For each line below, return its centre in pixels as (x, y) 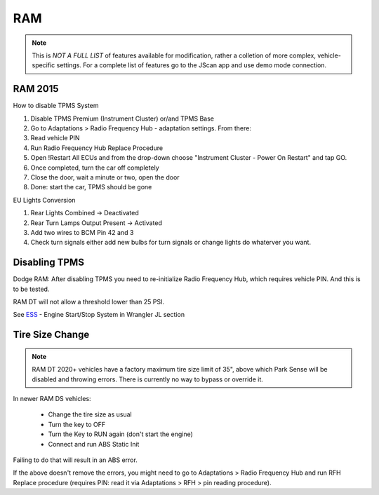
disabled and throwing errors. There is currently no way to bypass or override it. (147, 379)
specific (44, 65)
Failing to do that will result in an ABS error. (75, 460)
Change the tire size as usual (90, 414)
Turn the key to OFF (77, 424)
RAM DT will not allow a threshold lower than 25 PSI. (89, 302)
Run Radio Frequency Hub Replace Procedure (97, 148)
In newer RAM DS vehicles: (52, 398)
